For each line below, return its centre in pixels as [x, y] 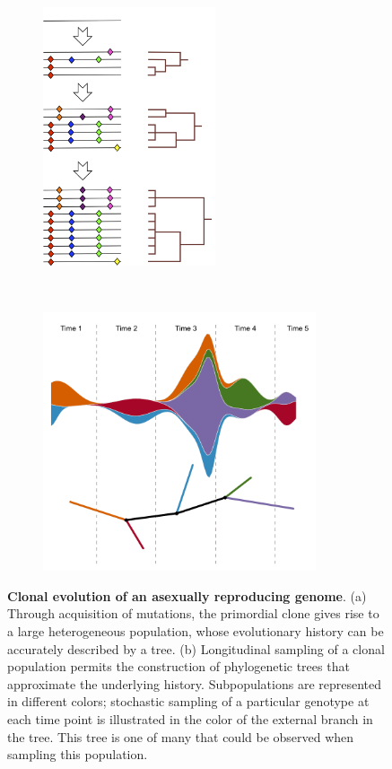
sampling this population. [78, 754]
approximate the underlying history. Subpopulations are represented [195, 683]
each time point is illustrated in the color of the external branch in [190, 718]
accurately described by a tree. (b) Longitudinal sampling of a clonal [196, 648]
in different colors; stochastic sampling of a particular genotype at [188, 701]
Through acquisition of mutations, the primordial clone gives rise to [193, 613]
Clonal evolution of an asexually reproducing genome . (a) [187, 595]
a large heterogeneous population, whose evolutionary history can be [196, 630]
